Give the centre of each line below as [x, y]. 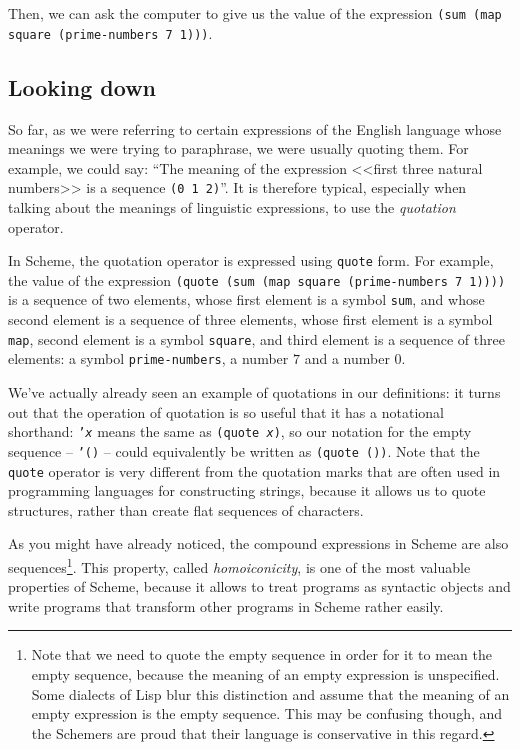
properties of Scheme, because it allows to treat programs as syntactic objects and [259, 586]
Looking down [82, 86]
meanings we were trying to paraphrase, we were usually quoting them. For [238, 148]
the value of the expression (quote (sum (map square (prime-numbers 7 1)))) [257, 279]
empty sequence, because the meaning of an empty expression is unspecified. [265, 673]
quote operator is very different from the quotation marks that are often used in [254, 470]
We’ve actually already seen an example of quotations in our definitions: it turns [254, 392]
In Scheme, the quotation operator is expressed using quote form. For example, [251, 260]
